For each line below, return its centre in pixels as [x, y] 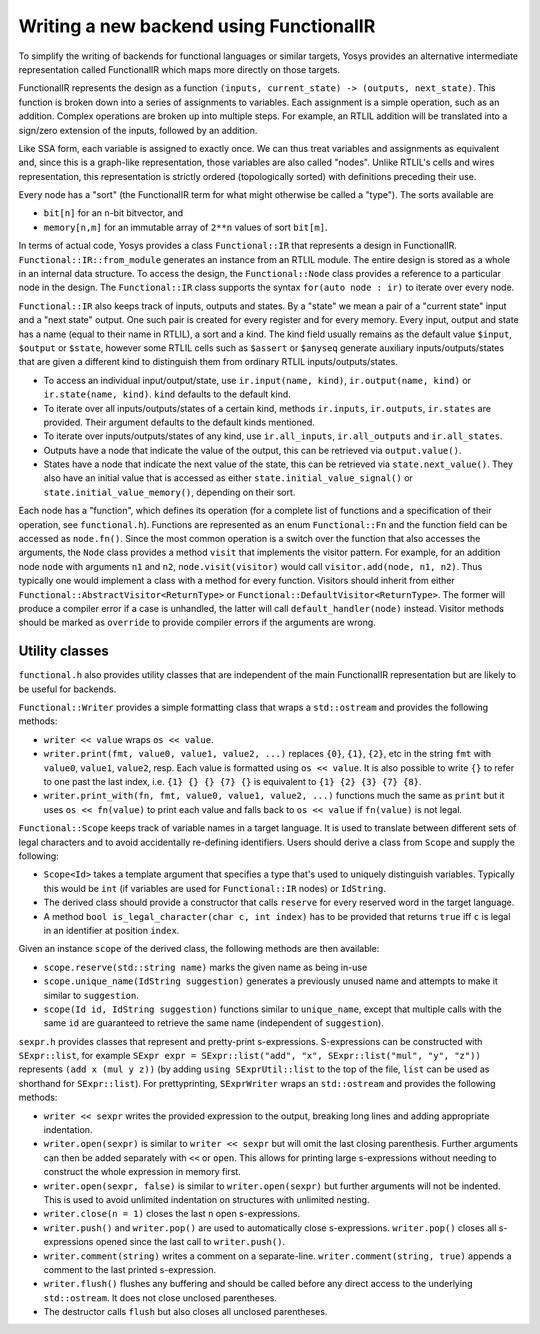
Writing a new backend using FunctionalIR [197, 26]
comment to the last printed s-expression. [130, 1269]
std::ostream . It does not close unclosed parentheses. [160, 1297]
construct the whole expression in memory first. [142, 1172]
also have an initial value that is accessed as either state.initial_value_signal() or [228, 478]
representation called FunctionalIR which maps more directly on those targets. [179, 69]
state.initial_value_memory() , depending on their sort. [169, 492]
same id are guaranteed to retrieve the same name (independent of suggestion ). [213, 1023]
